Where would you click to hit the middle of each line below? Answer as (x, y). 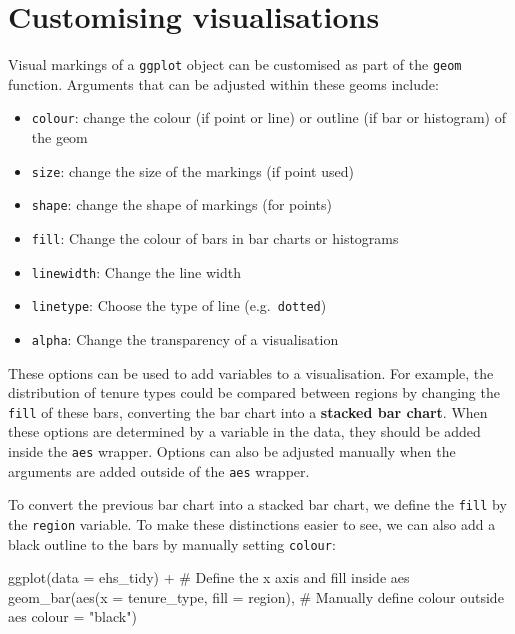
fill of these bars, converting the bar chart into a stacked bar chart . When (248, 411)
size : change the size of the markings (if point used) (192, 170)
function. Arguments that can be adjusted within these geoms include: (223, 83)
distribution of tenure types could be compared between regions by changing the (254, 392)
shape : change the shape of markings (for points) (181, 204)
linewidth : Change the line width (136, 271)
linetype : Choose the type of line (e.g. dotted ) (179, 305)
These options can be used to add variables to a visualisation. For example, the (251, 372)
